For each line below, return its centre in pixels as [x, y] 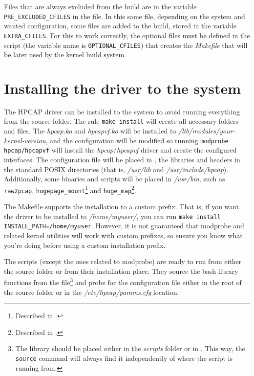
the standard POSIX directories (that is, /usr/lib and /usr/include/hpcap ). [116, 169]
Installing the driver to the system [123, 88]
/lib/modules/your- [207, 131]
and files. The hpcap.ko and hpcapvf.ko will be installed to [90, 131]
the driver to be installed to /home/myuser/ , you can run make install [112, 216]
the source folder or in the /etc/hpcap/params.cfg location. [92, 292]
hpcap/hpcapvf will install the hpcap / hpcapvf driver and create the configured [120, 150]
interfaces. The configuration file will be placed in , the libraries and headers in [122, 160]
